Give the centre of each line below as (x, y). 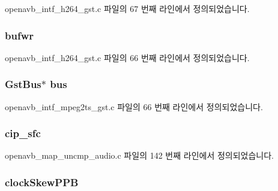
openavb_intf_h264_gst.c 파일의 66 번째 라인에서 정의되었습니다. (127, 57)
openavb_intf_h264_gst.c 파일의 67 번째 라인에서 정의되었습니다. (127, 8)
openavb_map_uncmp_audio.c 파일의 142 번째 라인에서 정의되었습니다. (139, 155)
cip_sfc (23, 133)
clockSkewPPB (42, 182)
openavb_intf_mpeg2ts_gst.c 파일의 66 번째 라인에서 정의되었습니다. (134, 106)
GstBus (23, 84)
